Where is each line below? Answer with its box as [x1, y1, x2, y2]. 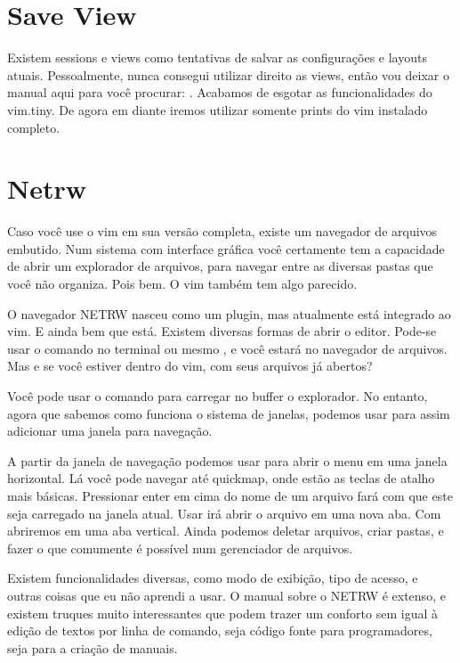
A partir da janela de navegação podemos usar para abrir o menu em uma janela [7, 451, 448, 470]
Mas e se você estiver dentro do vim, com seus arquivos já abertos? [7, 356, 373, 375]
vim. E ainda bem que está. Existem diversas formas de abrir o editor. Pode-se [7, 322, 437, 340]
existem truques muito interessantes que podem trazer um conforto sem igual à [7, 603, 438, 622]
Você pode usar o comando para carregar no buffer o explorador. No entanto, [7, 386, 428, 405]
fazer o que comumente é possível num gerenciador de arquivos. [7, 538, 353, 557]
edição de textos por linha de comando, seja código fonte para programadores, [7, 621, 432, 640]
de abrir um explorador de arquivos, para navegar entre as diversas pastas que [7, 257, 433, 275]
